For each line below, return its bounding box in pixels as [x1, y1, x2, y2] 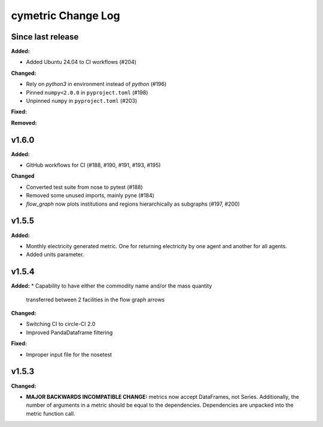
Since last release [11, 32, 79, 42]
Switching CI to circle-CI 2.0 [26, 321, 96, 328]
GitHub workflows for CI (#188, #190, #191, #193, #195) [26, 161, 161, 169]
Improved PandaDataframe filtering [26, 329, 113, 336]
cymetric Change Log [11, 9, 121, 22]
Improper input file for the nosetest [26, 350, 112, 358]
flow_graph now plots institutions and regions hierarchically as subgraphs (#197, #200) [26, 200, 240, 208]
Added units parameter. [26, 251, 84, 258]
